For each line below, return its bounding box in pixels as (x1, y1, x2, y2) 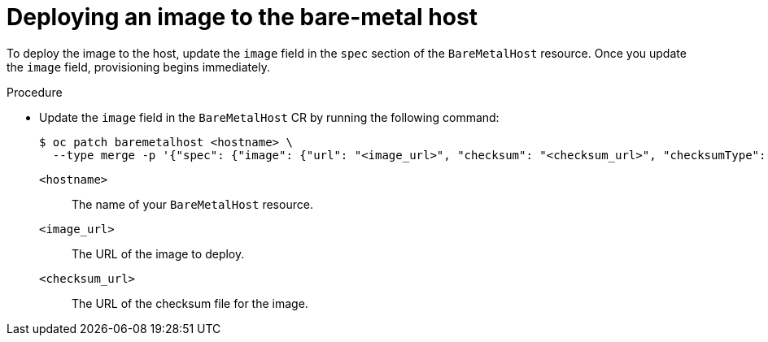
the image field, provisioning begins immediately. (7, 59, 270, 74)
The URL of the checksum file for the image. (72, 296, 308, 310)
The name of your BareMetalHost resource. (72, 197, 313, 211)
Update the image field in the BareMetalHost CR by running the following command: (39, 110, 500, 124)
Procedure (7, 84, 63, 99)
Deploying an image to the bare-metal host (7, 3, 478, 31)
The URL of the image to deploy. (72, 246, 245, 261)
